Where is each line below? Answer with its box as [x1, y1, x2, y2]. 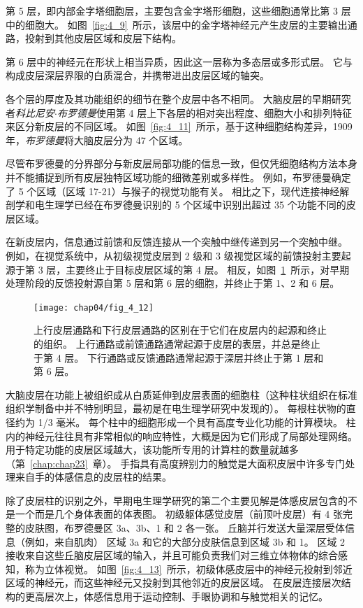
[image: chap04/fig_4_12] [34, 302, 154, 313]
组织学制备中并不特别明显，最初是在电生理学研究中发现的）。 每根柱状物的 [6, 401, 346, 416]
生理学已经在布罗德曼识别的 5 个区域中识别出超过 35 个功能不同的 [44, 197, 346, 212]
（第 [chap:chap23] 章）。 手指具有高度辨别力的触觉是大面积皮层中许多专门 [6, 455, 346, 470]
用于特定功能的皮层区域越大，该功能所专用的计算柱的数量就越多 [6, 442, 299, 457]
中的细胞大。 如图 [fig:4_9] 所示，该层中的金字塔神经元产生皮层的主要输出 [6, 17, 348, 31]
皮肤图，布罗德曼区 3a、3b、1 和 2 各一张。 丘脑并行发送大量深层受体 [24, 521, 346, 535]
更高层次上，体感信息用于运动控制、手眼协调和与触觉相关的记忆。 [24, 589, 328, 604]
